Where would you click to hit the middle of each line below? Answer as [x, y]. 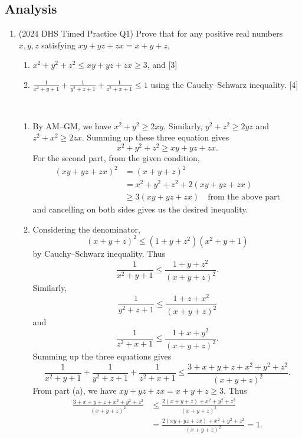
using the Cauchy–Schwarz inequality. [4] [224, 84]
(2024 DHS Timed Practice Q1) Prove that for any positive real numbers [151, 33]
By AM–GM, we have [72, 125]
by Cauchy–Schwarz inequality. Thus [99, 253]
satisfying [59, 45]
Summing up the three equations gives [102, 356]
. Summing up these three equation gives [155, 137]
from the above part [244, 197]
